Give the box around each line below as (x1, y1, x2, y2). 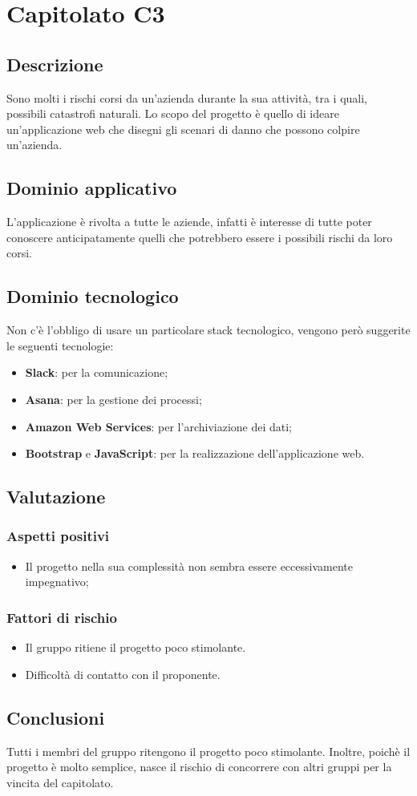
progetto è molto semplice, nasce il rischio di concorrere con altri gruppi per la (6, 758, 392, 775)
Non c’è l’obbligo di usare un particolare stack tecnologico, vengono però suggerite (6, 321, 411, 338)
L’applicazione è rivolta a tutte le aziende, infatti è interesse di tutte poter (6, 213, 372, 230)
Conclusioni (6, 705, 105, 729)
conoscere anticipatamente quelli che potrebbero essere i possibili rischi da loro (6, 228, 393, 245)
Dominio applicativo (6, 176, 177, 200)
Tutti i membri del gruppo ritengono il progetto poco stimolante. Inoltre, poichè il (6, 742, 411, 759)
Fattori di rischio (6, 607, 117, 627)
